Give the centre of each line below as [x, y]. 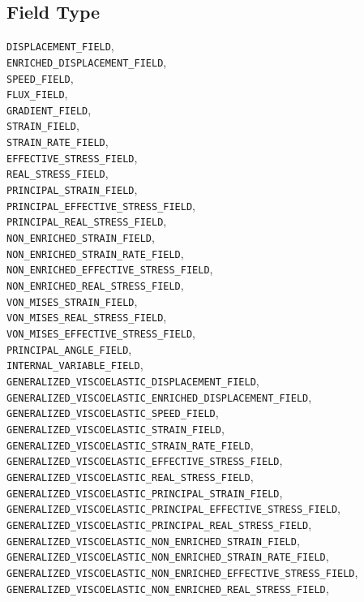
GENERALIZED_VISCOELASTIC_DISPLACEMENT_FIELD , [133, 380]
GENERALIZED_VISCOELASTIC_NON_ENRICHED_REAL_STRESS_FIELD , [168, 588]
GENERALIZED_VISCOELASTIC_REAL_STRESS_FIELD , [130, 476]
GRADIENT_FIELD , [49, 109]
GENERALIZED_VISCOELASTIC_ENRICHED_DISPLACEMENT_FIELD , [159, 396]
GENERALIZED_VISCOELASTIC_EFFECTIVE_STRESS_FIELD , [145, 460]
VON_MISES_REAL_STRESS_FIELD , [87, 317]
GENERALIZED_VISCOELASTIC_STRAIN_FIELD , [116, 428]
